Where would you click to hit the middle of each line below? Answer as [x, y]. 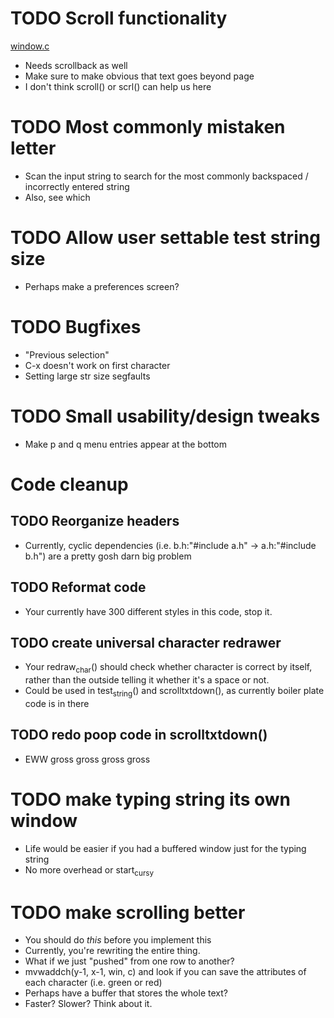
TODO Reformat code [78, 587]
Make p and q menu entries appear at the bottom [126, 444]
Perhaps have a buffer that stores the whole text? [126, 993]
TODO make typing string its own [151, 799]
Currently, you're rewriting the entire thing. [112, 951]
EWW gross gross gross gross [87, 759]
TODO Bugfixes [76, 327]
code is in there [57, 703]
